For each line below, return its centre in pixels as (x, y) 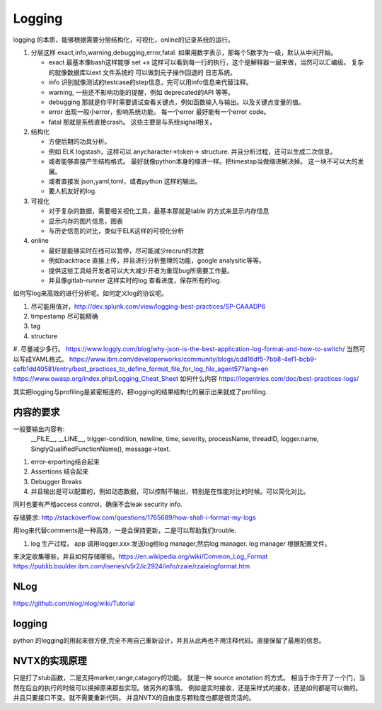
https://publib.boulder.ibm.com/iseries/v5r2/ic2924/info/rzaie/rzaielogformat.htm (132, 566)
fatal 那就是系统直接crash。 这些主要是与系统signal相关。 (132, 122)
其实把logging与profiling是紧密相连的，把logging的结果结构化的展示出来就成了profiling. (140, 391)
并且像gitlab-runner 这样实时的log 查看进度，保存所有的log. (135, 280)
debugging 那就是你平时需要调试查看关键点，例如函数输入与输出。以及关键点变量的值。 (176, 102)
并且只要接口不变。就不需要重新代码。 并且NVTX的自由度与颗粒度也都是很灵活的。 (134, 697)
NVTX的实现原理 (50, 661)
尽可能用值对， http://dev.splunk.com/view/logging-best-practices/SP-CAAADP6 (148, 306)
